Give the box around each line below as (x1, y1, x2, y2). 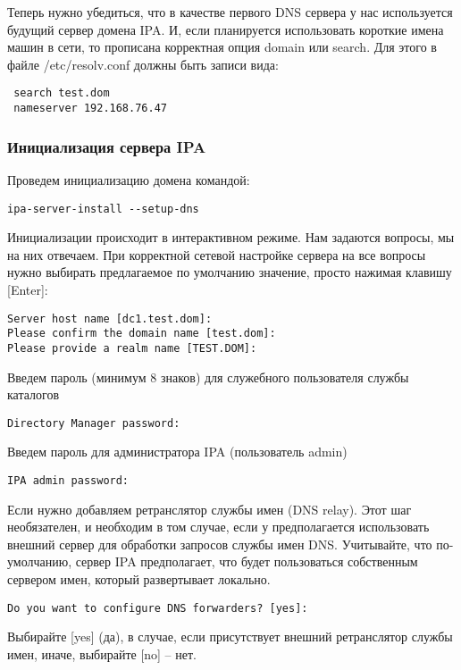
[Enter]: (7, 280, 48, 298)
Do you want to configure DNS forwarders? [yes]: (7, 601, 308, 615)
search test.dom (13, 87, 110, 100)
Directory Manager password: (7, 416, 180, 430)
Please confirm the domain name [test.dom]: (7, 327, 276, 340)
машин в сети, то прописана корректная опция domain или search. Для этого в (7, 38, 437, 56)
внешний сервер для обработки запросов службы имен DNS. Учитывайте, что (7, 534, 432, 553)
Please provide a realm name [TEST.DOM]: (7, 341, 257, 355)
